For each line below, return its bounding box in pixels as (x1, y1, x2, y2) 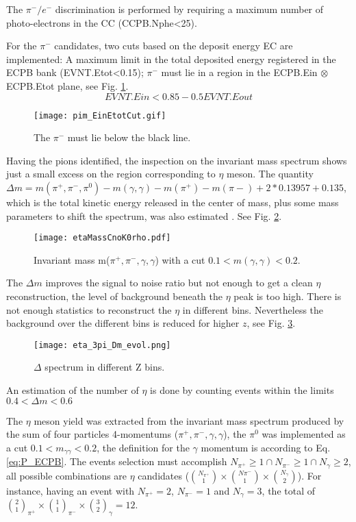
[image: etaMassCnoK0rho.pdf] (34, 233, 171, 243)
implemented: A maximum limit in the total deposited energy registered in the (6, 51, 336, 66)
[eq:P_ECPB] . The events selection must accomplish (6, 454, 227, 469)
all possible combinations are (6, 468, 127, 482)
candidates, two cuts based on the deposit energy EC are (54, 38, 293, 53)
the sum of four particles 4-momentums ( (6, 427, 179, 441)
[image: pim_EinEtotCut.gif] (34, 110, 166, 121)
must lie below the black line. (67, 130, 191, 145)
